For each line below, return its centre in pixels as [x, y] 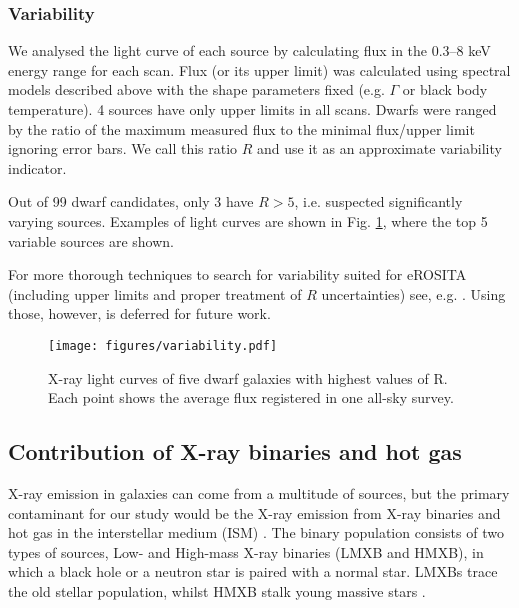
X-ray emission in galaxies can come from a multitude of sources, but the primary [259, 492]
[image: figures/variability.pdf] [163, 345]
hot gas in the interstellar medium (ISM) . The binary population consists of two [256, 532]
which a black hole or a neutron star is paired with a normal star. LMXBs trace [253, 571]
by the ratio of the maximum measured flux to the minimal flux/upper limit [241, 128]
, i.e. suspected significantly [378, 201]
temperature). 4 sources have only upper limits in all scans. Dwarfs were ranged [252, 109]
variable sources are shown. [91, 240]
